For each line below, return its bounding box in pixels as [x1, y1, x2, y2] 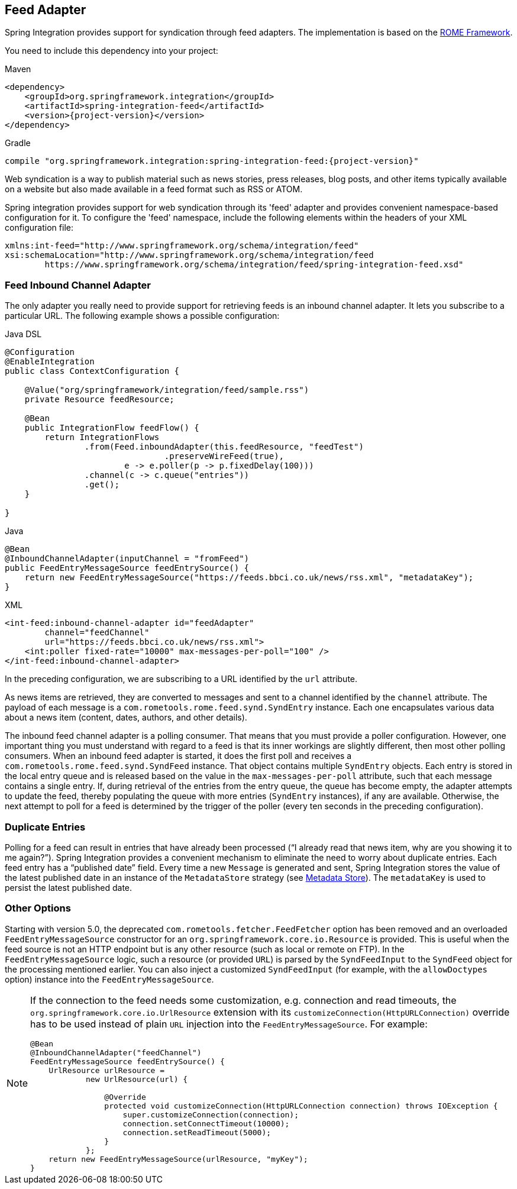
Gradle [5, 138, 31, 148]
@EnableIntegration [5, 357, 95, 367]
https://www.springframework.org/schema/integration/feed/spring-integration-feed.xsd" [44, 260, 464, 270]
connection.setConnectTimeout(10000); [122, 1119, 290, 1128]
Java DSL [5, 329, 42, 340]
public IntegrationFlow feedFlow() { [24, 423, 199, 433]
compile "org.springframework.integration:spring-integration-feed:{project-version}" [5, 156, 419, 166]
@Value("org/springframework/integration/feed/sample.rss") [24, 385, 309, 395]
